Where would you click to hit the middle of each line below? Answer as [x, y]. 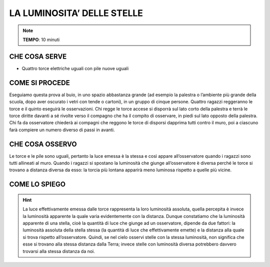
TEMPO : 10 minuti [41, 40]
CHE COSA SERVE [38, 56]
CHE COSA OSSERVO [43, 144]
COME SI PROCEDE [39, 83]
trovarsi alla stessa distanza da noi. [59, 251]
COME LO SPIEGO [37, 185]
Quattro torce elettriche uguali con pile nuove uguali [75, 68]
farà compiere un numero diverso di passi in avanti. [62, 130]
